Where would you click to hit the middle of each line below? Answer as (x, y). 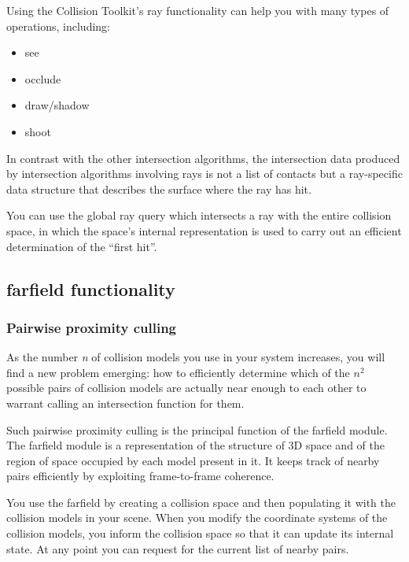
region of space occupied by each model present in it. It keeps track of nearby (193, 460)
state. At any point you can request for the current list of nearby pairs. (178, 548)
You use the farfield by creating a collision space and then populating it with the (201, 502)
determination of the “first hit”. (82, 246)
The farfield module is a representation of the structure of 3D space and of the (195, 445)
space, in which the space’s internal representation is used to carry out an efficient (204, 230)
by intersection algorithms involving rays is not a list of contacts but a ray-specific (204, 174)
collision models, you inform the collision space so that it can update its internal (200, 533)
